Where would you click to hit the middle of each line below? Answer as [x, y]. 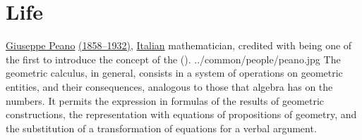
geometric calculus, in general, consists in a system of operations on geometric [174, 73]
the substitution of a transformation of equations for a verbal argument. [161, 128]
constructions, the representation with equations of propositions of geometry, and [181, 114]
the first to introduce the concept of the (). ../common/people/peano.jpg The [173, 59]
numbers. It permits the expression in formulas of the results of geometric [165, 100]
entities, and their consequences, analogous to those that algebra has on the [169, 86]
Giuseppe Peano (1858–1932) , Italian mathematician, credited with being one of [179, 45]
